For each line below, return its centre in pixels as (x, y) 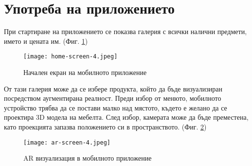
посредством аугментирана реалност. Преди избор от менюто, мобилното (113, 98)
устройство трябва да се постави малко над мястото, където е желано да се (116, 107)
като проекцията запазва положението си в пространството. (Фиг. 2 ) (105, 126)
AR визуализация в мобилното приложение (88, 158)
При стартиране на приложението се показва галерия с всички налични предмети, (126, 31)
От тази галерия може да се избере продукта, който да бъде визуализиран (113, 88)
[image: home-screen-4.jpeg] (71, 57)
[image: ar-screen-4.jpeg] (67, 142)
